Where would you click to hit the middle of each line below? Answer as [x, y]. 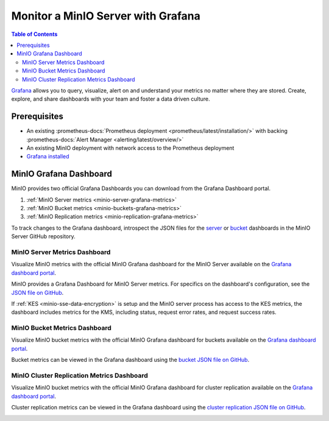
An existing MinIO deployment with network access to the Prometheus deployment [130, 148]
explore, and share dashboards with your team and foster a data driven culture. [111, 99]
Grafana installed [48, 157]
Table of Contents [34, 34]
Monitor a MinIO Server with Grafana [106, 16]
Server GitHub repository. [43, 236]
